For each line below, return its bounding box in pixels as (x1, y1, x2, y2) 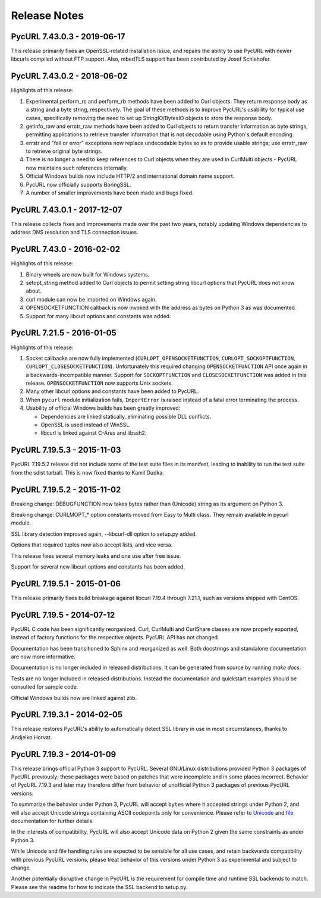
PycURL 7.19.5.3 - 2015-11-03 (11, 445, 121, 455)
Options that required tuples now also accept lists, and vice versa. (11, 541, 173, 548)
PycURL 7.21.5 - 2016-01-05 (11, 328, 117, 338)
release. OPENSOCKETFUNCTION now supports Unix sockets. (26, 379, 174, 387)
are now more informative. (11, 653, 75, 660)
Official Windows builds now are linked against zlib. (11, 694, 137, 701)
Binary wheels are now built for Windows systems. (26, 271, 150, 278)
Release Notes (11, 9, 84, 22)
